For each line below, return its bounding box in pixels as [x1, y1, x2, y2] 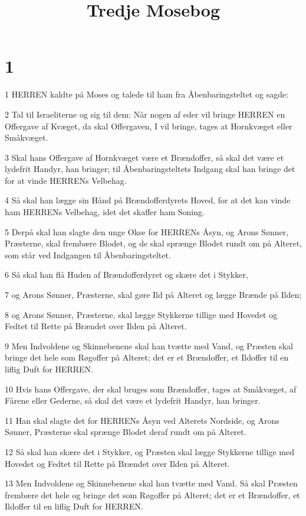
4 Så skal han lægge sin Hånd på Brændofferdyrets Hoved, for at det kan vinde [5, 194, 291, 206]
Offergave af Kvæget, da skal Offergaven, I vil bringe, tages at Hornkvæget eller [5, 119, 292, 132]
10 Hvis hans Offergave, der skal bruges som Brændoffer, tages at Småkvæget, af [5, 382, 297, 395]
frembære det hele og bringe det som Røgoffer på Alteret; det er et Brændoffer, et [5, 488, 300, 501]
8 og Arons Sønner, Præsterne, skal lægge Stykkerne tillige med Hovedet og [5, 308, 278, 320]
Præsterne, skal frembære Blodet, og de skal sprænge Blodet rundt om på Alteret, [5, 237, 302, 249]
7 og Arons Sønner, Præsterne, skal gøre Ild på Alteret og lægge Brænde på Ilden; [5, 288, 302, 301]
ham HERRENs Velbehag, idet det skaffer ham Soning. [5, 206, 205, 218]
